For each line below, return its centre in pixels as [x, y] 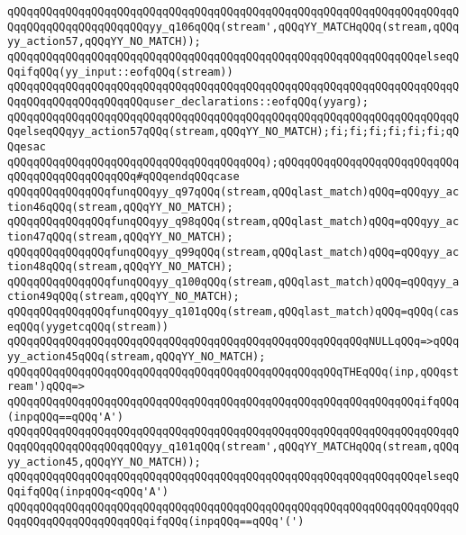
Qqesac [27, 146]
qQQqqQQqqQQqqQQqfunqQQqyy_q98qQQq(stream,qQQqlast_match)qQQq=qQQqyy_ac [233, 222]
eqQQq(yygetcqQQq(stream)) [88, 326]
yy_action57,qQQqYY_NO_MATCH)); [104, 42]
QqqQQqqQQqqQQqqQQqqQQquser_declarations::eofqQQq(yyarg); [188, 101]
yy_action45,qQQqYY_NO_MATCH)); [104, 462]
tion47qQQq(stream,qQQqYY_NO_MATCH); [120, 236]
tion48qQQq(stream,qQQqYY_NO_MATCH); [120, 267]
